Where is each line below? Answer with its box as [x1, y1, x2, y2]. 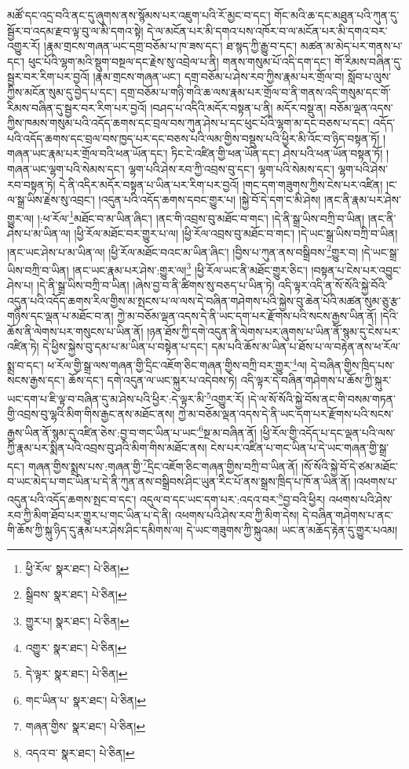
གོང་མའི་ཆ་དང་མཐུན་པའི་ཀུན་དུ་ [274, 7, 400, 23]
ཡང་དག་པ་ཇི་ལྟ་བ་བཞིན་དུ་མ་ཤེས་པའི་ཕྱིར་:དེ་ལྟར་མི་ [7, 390, 206, 406]
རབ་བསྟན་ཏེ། [7, 176, 56, 192]
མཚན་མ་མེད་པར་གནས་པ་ [300, 38, 403, 54]
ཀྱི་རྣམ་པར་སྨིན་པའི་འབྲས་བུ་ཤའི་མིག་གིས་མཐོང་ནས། [7, 439, 207, 455]
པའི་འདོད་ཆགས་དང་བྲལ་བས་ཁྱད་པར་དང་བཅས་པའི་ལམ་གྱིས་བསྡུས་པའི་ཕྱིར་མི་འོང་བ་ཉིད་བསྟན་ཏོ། [7, 129, 380, 146]
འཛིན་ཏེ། [7, 338, 39, 355]
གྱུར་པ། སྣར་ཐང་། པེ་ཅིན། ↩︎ [25, 613, 130, 629]
